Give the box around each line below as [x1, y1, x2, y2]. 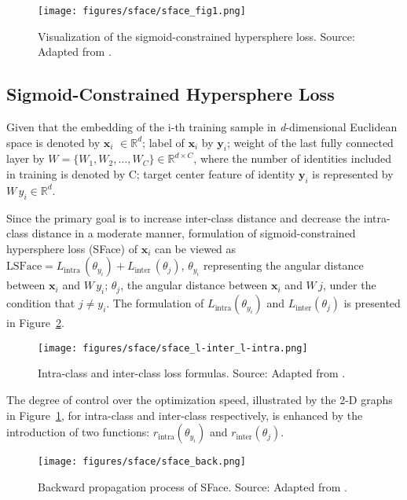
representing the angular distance [203, 257, 364, 274]
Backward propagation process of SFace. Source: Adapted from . [38, 478, 347, 494]
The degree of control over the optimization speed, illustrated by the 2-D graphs [6, 392, 393, 408]
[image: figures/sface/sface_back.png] [38, 456, 246, 468]
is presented [343, 295, 401, 311]
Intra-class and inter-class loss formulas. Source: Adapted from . [38, 365, 346, 381]
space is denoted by [6, 134, 101, 150]
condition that [6, 295, 75, 311]
